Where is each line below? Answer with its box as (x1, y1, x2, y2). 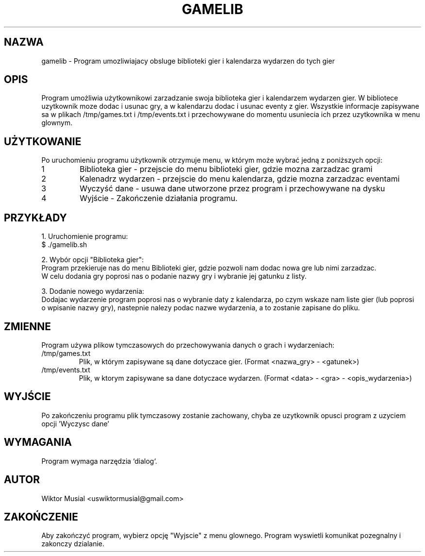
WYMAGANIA (4, 436, 72, 449)
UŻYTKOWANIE (4, 135, 82, 148)
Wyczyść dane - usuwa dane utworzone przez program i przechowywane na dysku (80, 184, 385, 194)
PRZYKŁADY (4, 211, 67, 224)
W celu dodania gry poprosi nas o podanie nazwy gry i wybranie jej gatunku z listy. (41, 272, 307, 281)
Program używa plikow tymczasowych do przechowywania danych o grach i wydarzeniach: (41, 340, 335, 349)
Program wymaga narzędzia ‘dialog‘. (41, 456, 157, 465)
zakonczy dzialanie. (41, 539, 105, 548)
